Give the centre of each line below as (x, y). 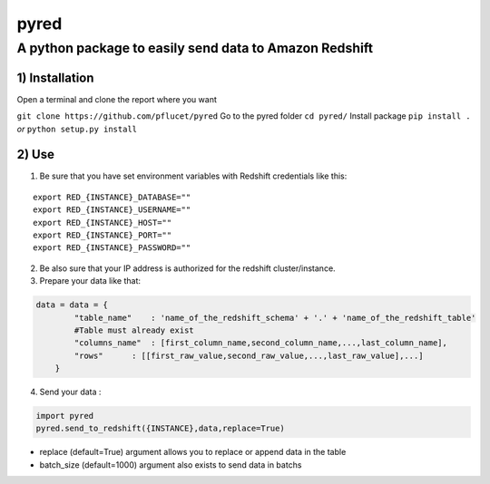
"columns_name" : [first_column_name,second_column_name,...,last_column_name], (261, 343)
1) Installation (55, 77)
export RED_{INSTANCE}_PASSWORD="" (112, 248)
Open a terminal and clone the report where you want (117, 99)
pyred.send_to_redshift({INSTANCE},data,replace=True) (160, 429)
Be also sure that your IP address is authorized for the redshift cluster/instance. (187, 268)
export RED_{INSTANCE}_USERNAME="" (112, 210)
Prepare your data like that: (90, 281)
